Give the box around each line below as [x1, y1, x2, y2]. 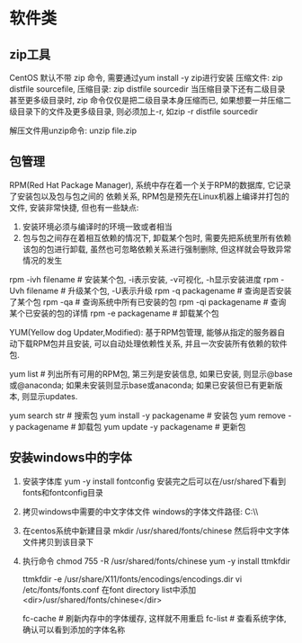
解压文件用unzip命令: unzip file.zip [9, 125, 138, 136]
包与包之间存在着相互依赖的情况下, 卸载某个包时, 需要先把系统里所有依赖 [22, 232, 292, 243]
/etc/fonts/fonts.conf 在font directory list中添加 [22, 584, 196, 594]
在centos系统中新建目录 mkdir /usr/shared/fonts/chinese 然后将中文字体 [22, 525, 290, 536]
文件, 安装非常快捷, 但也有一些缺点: [9, 201, 139, 212]
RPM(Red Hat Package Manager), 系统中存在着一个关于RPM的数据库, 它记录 [9, 179, 292, 190]
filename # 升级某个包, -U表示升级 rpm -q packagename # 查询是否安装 [26, 285, 292, 296]
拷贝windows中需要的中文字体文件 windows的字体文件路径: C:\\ [22, 505, 259, 517]
